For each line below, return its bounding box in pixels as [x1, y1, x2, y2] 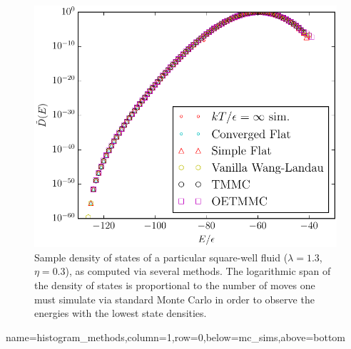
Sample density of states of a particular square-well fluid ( [34, 249, 288, 264]
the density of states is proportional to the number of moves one [34, 277, 315, 292]
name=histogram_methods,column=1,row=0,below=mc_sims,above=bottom [6, 329, 346, 344]
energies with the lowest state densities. [34, 306, 207, 321]
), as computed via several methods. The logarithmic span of [65, 264, 331, 278]
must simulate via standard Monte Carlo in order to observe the [34, 291, 315, 306]
